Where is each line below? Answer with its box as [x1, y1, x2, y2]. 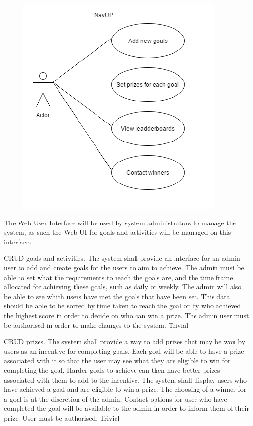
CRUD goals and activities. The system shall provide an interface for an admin [4, 253, 240, 263]
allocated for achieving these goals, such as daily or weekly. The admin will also [4, 282, 242, 292]
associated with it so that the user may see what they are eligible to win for [4, 355, 231, 365]
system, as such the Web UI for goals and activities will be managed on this [4, 227, 231, 237]
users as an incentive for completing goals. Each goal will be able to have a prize [4, 345, 244, 356]
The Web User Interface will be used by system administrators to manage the [4, 217, 236, 227]
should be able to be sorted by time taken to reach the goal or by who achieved [4, 301, 241, 311]
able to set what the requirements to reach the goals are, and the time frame [4, 272, 233, 282]
